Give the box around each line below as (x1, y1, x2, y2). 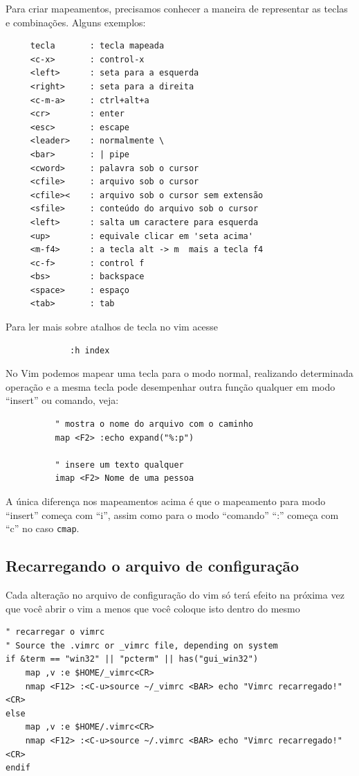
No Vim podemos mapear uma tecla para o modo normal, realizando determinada (6, 366, 353, 380)
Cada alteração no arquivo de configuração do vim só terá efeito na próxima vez (6, 588, 344, 602)
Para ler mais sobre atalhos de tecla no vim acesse (6, 319, 219, 334)
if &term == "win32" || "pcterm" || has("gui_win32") (6, 654, 259, 664)
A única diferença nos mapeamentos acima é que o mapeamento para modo (6, 494, 326, 508)
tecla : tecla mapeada (30, 41, 165, 51)
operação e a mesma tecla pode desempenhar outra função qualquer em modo (6, 379, 335, 394)
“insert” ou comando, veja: (6, 393, 119, 407)
